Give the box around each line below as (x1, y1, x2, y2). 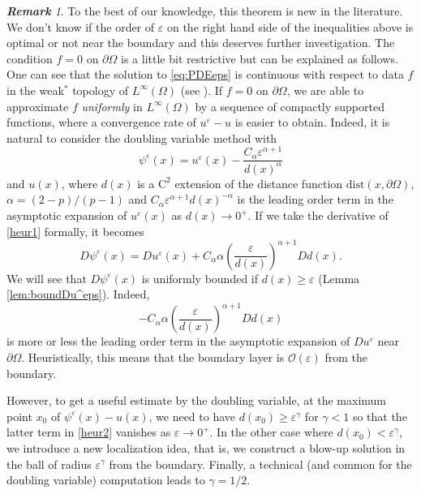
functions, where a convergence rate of (6, 114, 196, 131)
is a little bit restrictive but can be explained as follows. (121, 49, 398, 67)
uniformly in (81, 97, 143, 114)
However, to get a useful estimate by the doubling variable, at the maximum (6, 392, 387, 409)
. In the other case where (209, 423, 333, 440)
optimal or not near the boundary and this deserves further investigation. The (6, 34, 395, 51)
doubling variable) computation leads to (6, 471, 205, 488)
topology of (72, 81, 128, 98)
